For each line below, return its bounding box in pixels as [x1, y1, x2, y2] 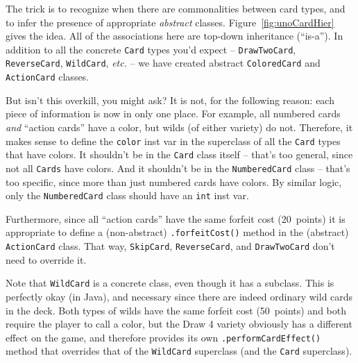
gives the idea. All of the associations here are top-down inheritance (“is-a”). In [6, 28, 343, 43]
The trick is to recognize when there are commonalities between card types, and [6, 1, 346, 15]
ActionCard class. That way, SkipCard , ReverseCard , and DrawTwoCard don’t [6, 239, 335, 253]
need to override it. [6, 252, 87, 267]
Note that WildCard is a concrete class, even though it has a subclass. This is [6, 276, 334, 290]
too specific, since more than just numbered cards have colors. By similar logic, [6, 174, 342, 189]
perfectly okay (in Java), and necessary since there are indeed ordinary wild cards [6, 289, 353, 303]
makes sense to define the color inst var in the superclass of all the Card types [6, 133, 341, 148]
